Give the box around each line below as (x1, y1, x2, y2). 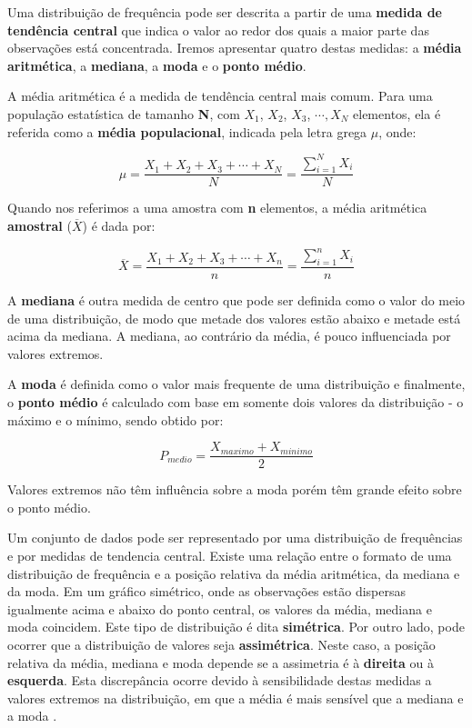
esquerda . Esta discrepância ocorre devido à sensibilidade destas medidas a (7, 671, 432, 690)
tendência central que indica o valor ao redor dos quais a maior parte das (7, 20, 429, 39)
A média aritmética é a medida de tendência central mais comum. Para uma (7, 86, 433, 105)
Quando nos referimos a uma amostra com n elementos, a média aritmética (7, 198, 427, 217)
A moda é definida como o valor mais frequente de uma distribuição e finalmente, (7, 374, 466, 394)
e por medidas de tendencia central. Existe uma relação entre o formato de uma (7, 546, 452, 564)
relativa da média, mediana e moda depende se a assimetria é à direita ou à (7, 653, 434, 672)
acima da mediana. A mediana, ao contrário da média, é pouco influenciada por (7, 326, 451, 345)
